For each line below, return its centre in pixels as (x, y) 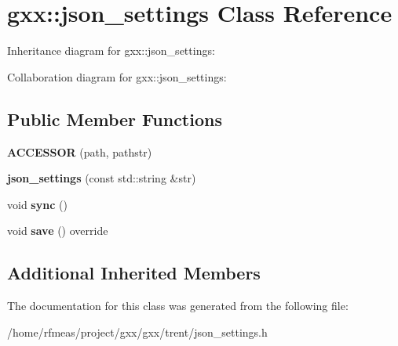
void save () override (58, 231)
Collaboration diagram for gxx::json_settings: (117, 76)
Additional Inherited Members (134, 273)
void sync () (37, 204)
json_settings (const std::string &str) (102, 178)
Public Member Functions (115, 119)
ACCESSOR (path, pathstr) (80, 151)
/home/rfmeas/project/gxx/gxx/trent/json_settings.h (137, 332)
